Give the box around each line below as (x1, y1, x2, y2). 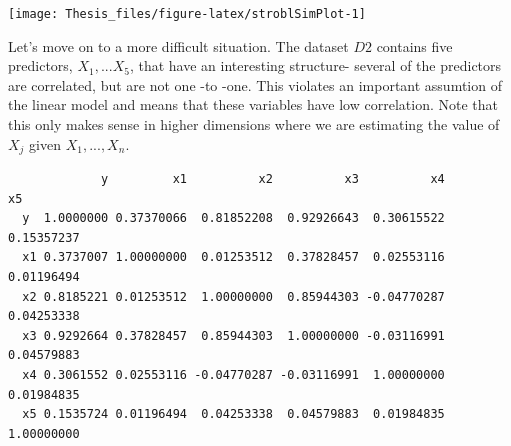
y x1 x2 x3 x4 (101, 172, 445, 187)
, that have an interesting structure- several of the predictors (129, 55, 502, 76)
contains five (376, 35, 453, 56)
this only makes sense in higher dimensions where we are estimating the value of (8, 114, 500, 135)
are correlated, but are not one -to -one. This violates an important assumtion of (8, 74, 502, 95)
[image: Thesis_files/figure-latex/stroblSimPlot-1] (8, 7, 366, 21)
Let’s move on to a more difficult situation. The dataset (8, 35, 349, 56)
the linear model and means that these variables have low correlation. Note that (8, 94, 498, 115)
